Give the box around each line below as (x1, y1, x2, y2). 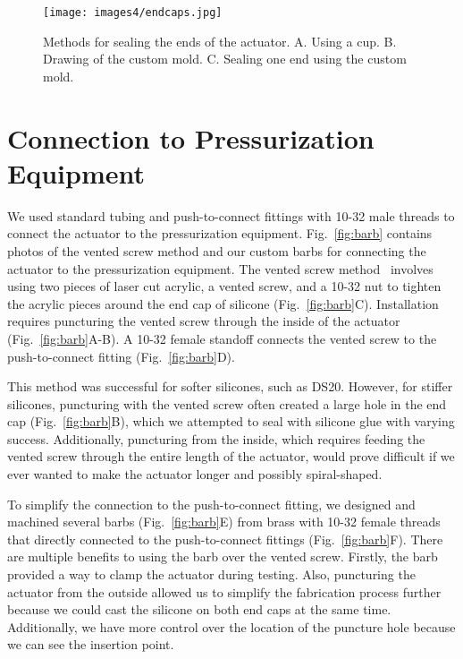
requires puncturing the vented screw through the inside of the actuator (7, 312, 400, 330)
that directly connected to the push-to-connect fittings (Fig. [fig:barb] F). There (7, 529, 443, 548)
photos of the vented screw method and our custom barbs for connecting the (7, 241, 426, 260)
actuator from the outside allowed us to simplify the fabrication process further (7, 582, 442, 601)
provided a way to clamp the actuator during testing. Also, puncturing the (7, 565, 416, 584)
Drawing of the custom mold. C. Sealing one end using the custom (43, 49, 407, 68)
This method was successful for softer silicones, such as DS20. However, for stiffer (7, 377, 453, 396)
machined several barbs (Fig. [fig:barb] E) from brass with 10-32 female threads (7, 512, 441, 531)
